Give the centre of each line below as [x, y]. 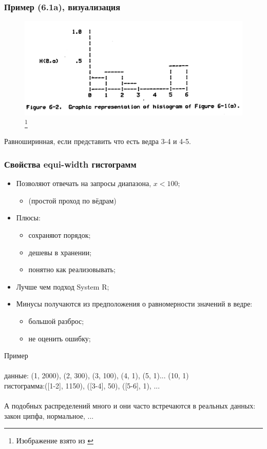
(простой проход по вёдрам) [72, 200]
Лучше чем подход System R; [63, 286]
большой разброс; [56, 321]
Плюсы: [28, 218]
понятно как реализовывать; [72, 269]
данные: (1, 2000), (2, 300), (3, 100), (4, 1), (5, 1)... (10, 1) [97, 375]
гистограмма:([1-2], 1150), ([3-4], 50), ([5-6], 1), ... [82, 386]
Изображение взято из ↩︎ [55, 441]
